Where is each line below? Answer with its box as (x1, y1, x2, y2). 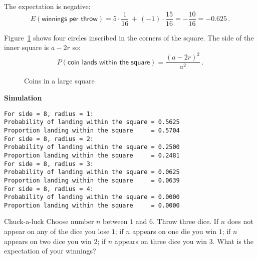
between (103, 216, 128, 226)
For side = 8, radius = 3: (4, 160, 94, 167)
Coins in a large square (24, 75, 95, 86)
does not (227, 216, 253, 226)
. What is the (212, 235, 253, 246)
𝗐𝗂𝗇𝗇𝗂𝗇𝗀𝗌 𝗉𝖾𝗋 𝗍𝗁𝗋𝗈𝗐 (42, 15, 98, 23)
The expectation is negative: (4, 1, 91, 11)
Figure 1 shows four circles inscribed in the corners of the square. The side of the (4, 32, 254, 42)
